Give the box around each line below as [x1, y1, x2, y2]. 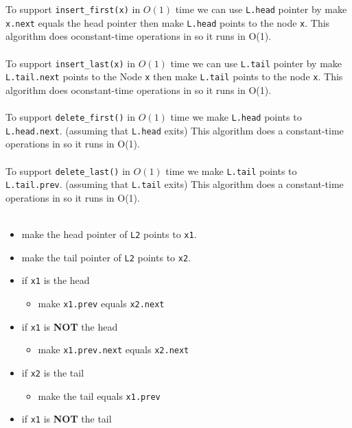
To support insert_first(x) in [5, 2, 141, 16]
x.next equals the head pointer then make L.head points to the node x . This [5, 15, 330, 29]
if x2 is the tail [21, 365, 84, 379]
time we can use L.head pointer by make [175, 2, 347, 16]
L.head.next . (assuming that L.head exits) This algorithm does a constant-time [5, 123, 344, 137]
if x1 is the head [21, 273, 90, 287]
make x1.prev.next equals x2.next [38, 342, 189, 357]
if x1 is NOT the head [21, 319, 118, 333]
